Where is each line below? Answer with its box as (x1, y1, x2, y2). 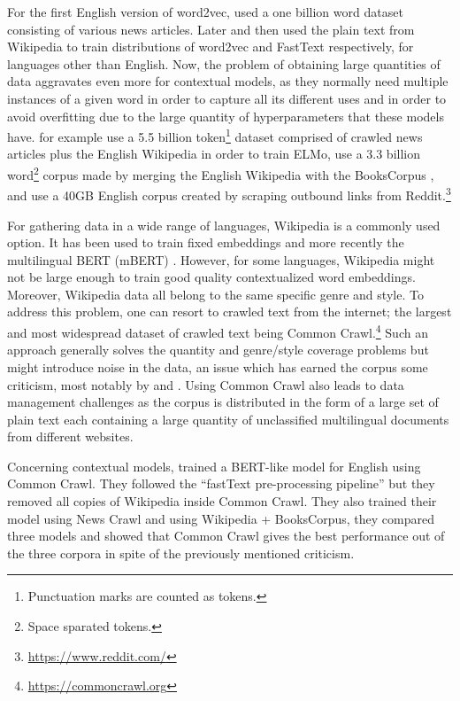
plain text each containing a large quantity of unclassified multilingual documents (7, 409, 449, 428)
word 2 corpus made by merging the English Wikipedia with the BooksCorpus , (7, 163, 434, 183)
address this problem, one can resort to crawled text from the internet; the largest (7, 302, 452, 321)
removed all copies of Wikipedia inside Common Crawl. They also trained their (7, 492, 437, 510)
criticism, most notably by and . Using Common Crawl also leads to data (7, 375, 404, 393)
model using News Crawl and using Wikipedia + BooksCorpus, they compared (7, 509, 434, 527)
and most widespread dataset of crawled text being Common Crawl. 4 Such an (7, 321, 428, 341)
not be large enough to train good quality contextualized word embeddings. (7, 268, 416, 286)
